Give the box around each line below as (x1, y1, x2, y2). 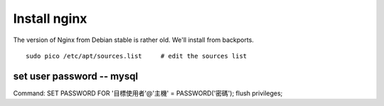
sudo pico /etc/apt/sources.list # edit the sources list (26, 52, 247, 60)
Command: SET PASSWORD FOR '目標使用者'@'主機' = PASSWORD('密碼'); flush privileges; (13, 89, 283, 97)
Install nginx (13, 11, 87, 26)
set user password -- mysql (13, 70, 139, 82)
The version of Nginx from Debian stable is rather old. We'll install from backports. (13, 36, 254, 44)
